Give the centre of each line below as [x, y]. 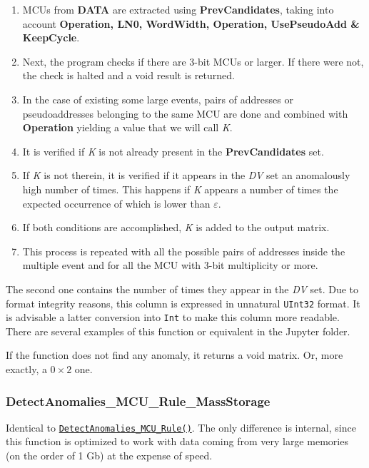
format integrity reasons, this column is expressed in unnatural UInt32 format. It [183, 303]
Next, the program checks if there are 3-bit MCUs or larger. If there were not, [193, 61]
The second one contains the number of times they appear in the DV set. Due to [182, 289]
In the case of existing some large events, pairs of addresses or [158, 99]
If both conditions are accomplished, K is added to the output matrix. [176, 227]
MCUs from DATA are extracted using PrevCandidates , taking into [178, 9]
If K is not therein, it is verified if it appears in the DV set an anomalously [186, 175]
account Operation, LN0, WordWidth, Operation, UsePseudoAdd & [191, 23]
